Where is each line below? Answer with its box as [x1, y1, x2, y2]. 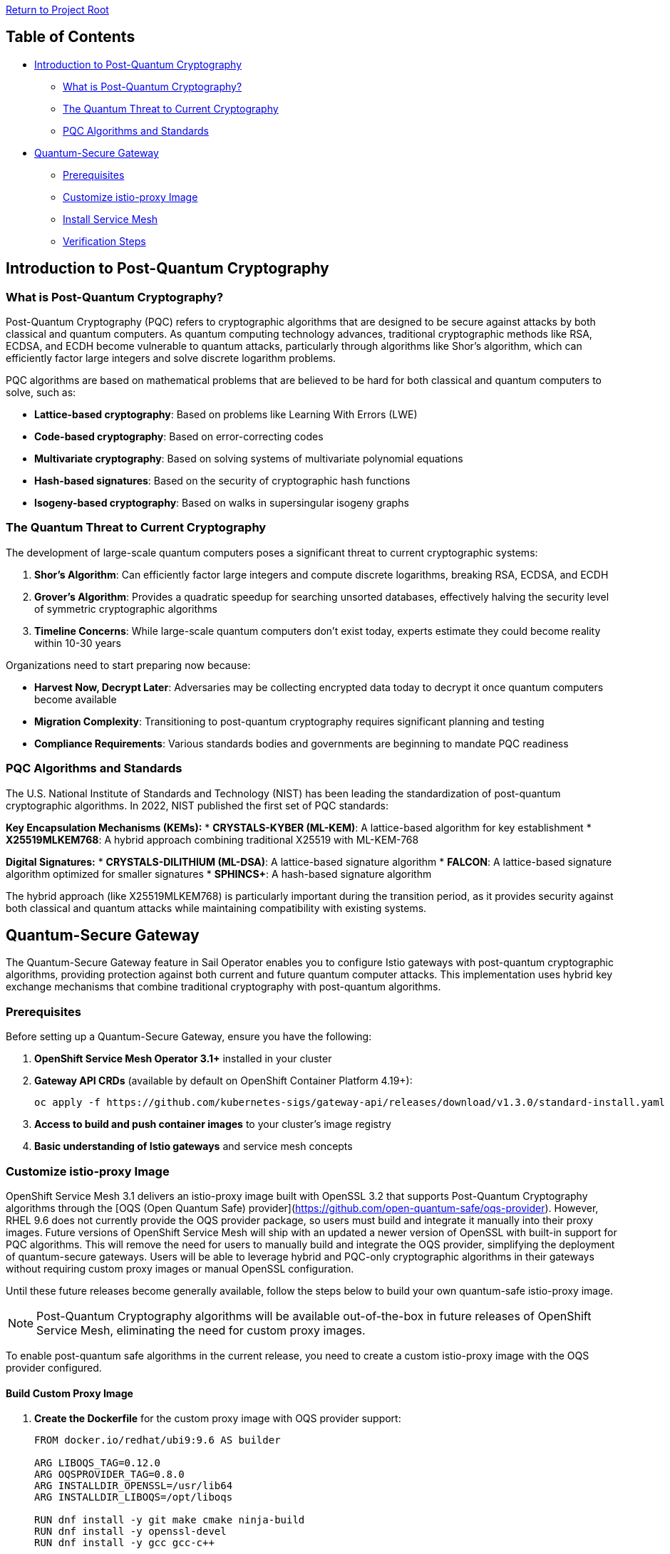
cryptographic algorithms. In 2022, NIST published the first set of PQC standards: [6, 799, 389, 812]
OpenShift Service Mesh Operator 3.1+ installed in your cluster [34, 1052, 332, 1065]
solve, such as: [6, 386, 76, 399]
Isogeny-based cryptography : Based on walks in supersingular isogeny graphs [34, 497, 409, 509]
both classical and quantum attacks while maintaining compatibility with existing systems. [6, 901, 427, 914]
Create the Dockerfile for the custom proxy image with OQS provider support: [34, 1412, 401, 1425]
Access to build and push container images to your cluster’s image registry [34, 1118, 391, 1131]
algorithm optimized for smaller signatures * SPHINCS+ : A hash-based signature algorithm [6, 867, 432, 880]
